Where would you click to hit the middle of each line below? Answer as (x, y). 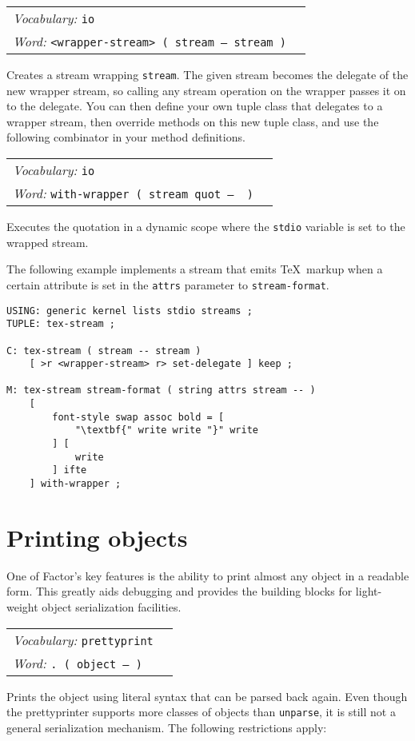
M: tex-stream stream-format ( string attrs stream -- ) (161, 390)
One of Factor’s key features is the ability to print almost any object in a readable (208, 575)
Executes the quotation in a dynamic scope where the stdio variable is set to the (206, 227)
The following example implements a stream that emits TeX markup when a (195, 269)
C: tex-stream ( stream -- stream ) (104, 351)
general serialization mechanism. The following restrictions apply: (167, 727)
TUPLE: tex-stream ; (61, 324)
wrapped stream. (48, 242)
